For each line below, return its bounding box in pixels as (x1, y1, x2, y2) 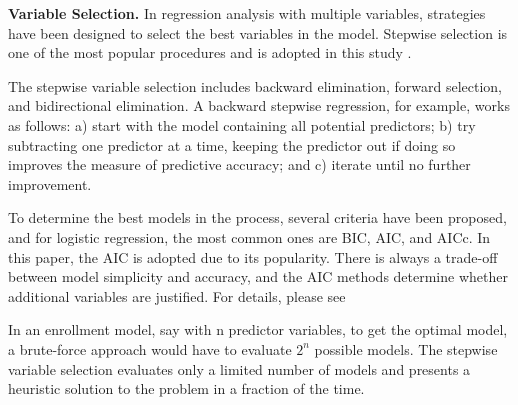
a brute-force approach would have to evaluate (8, 338, 292, 359)
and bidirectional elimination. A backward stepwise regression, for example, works (8, 95, 510, 116)
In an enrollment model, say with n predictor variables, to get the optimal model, (8, 319, 508, 340)
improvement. (8, 173, 92, 194)
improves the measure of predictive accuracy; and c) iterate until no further (8, 154, 471, 175)
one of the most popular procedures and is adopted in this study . (8, 42, 412, 63)
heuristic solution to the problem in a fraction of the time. (8, 378, 365, 399)
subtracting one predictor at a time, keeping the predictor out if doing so (8, 134, 456, 155)
